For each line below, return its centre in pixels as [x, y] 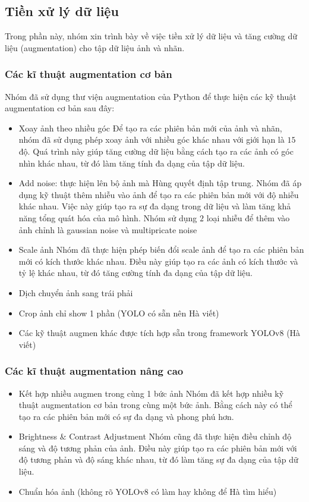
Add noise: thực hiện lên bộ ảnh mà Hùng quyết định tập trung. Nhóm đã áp [160, 183]
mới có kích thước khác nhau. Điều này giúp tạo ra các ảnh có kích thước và [158, 261]
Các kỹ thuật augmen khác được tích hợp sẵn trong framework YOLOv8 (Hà [160, 333]
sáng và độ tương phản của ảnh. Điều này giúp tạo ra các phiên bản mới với [158, 448]
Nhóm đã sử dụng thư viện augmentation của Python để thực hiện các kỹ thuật [151, 96]
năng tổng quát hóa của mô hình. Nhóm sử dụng [108, 217]
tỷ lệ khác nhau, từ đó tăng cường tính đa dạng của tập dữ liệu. [136, 273]
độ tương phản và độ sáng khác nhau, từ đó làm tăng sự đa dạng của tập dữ [158, 459]
